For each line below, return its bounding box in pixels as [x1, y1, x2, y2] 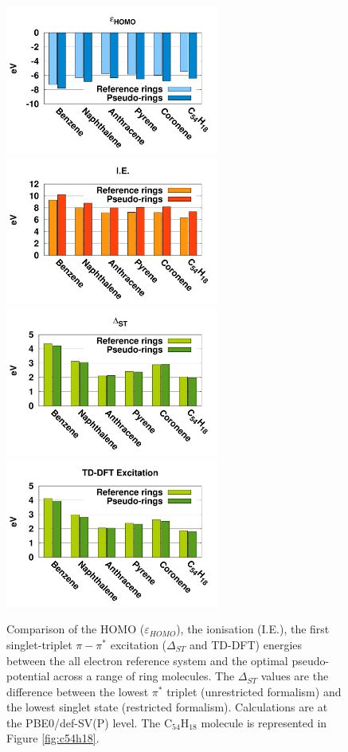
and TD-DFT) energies [189, 636, 303, 652]
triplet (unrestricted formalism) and [166, 683, 342, 699]
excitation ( [110, 636, 167, 652]
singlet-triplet [6, 636, 72, 652]
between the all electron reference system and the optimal [6, 652, 288, 668]
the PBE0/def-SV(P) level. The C [6, 714, 173, 730]
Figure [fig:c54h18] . [6, 730, 100, 746]
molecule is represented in [201, 714, 327, 730]
